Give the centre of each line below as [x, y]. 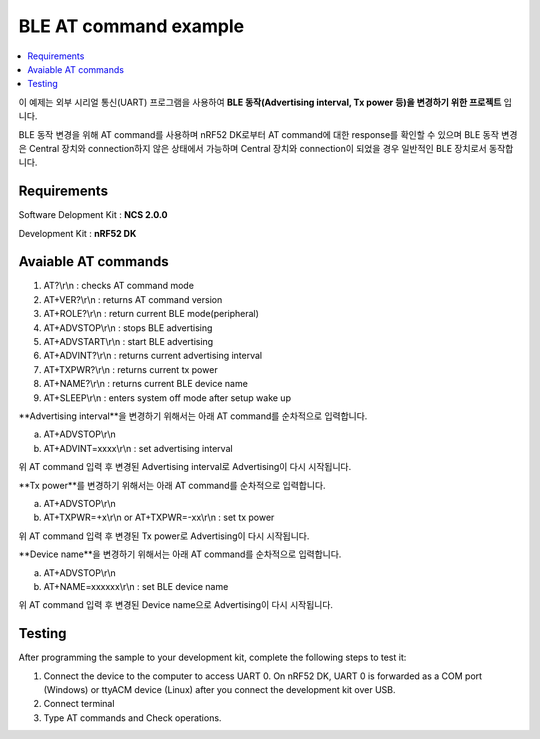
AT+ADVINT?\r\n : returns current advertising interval [153, 356]
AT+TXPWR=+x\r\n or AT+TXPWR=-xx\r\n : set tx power [159, 517]
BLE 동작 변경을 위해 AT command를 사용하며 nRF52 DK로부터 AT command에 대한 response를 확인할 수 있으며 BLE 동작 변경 [268, 134]
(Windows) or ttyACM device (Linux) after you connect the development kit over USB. [219, 689]
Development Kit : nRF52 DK [77, 233]
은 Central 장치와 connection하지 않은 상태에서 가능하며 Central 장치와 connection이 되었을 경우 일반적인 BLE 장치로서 [252, 148]
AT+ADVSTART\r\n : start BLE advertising [128, 342]
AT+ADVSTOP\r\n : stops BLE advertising [128, 327]
